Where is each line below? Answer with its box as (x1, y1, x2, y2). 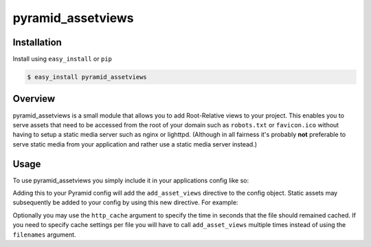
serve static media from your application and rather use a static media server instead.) (12, 140, 258, 148)
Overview (12, 93, 56, 105)
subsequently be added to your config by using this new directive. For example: (12, 198, 238, 206)
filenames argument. (12, 230, 76, 239)
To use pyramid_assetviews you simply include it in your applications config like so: (12, 176, 249, 184)
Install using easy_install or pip (12, 55, 113, 63)
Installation (12, 36, 62, 48)
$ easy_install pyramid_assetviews (27, 73, 147, 81)
